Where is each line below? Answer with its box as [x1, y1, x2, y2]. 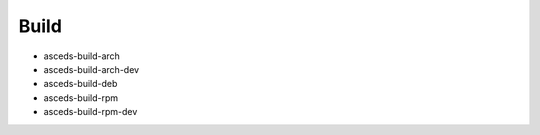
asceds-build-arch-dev [43, 63, 140, 75]
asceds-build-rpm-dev [43, 106, 138, 118]
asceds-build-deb [43, 78, 118, 90]
